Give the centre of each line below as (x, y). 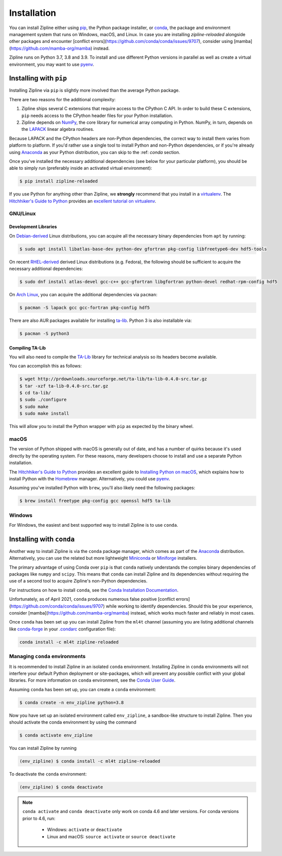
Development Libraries (33, 227)
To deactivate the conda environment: (48, 774)
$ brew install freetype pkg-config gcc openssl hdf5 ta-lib (95, 501)
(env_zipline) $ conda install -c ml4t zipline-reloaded (90, 761)
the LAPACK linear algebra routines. (58, 129)
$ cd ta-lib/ (35, 393)
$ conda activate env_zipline (56, 735)
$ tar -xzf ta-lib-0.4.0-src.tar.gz (64, 386)
